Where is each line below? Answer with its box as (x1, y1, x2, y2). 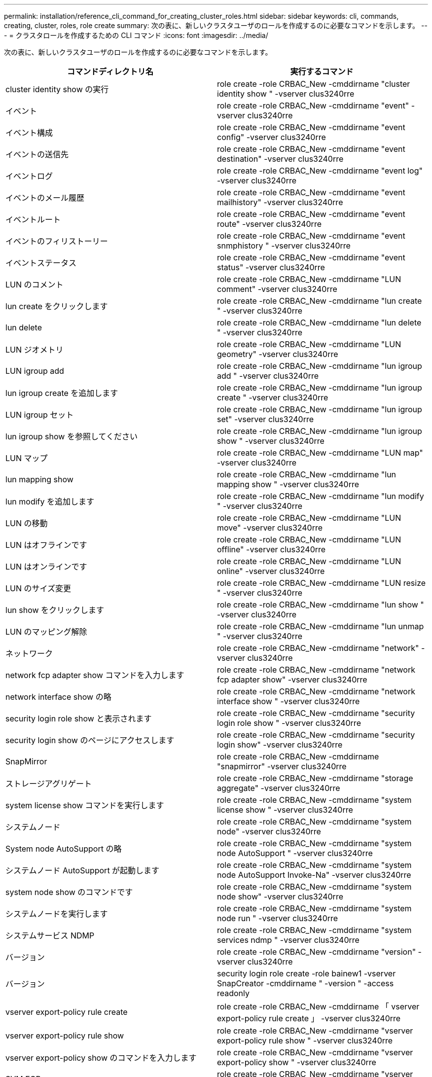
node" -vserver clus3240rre (217, 826, 321, 836)
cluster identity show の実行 (5, 84, 109, 94)
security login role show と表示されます (5, 714, 152, 723)
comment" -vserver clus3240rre (217, 284, 337, 294)
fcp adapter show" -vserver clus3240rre (217, 675, 367, 684)
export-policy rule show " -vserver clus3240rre (217, 1036, 393, 1045)
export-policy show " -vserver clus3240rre (217, 1057, 376, 1067)
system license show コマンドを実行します (5, 800, 164, 810)
